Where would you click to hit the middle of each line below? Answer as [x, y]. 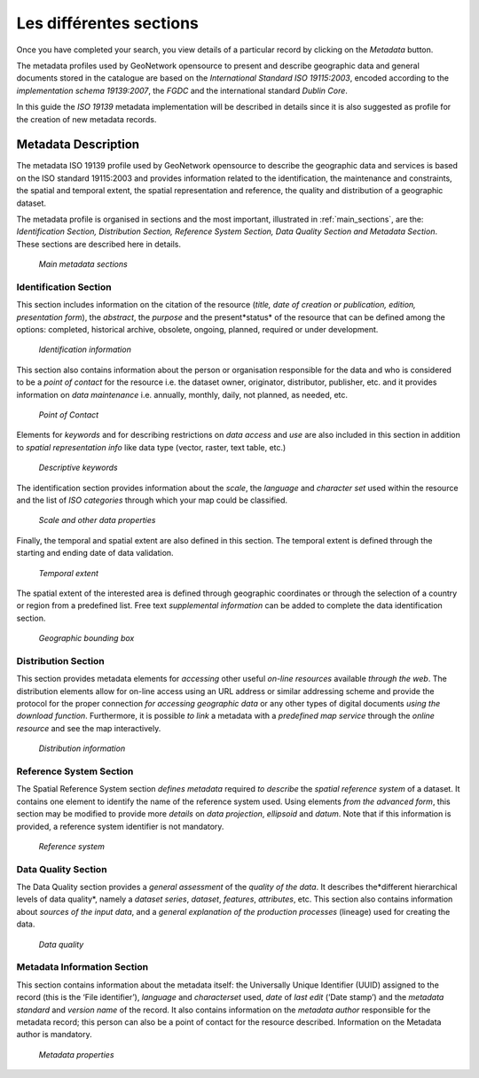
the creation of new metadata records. [86, 119]
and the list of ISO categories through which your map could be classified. [152, 500]
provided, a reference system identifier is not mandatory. [120, 826]
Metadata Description [78, 145]
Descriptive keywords [79, 468]
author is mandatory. [54, 1035]
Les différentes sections [108, 23]
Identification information [85, 349]
